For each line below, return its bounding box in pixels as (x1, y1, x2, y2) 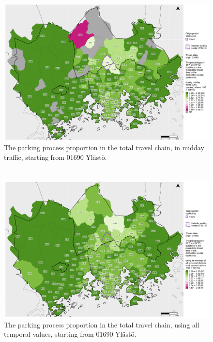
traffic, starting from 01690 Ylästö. (4, 152, 107, 162)
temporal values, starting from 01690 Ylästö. (4, 329, 137, 339)
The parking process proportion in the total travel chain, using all (4, 319, 199, 329)
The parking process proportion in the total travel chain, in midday (4, 142, 204, 153)
